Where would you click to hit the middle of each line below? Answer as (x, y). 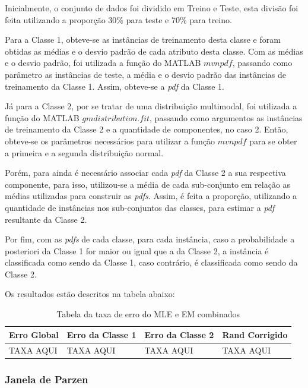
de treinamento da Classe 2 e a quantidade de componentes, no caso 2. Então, (147, 129)
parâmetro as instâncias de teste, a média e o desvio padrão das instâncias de (145, 74)
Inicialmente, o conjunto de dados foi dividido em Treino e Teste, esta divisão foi (152, 8)
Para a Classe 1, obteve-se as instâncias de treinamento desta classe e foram (143, 40)
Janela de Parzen (47, 379)
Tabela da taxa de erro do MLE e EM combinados (148, 314)
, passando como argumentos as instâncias (226, 117)
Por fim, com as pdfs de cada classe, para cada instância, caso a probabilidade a (150, 239)
